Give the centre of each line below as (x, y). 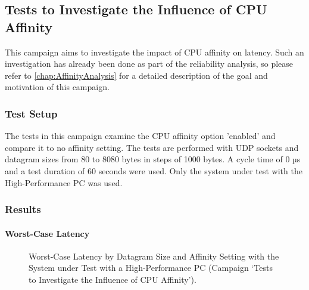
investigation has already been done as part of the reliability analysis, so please (149, 64)
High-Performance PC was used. (64, 182)
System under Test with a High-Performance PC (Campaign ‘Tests (151, 268)
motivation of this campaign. (57, 87)
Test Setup (31, 113)
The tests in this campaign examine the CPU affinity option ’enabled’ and (140, 136)
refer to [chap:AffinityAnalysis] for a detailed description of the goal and (136, 75)
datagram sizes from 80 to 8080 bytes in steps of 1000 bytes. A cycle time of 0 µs (153, 159)
